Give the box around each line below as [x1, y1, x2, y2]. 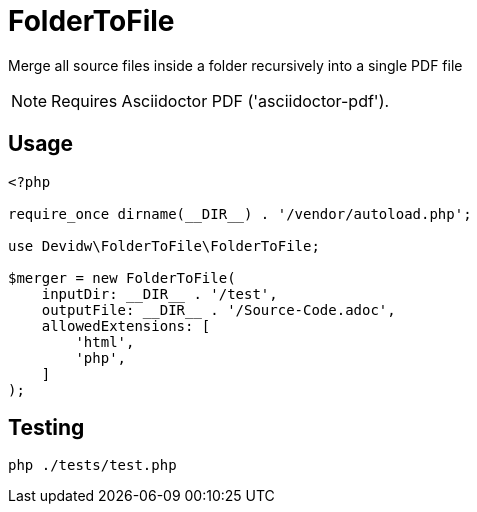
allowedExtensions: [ [41, 317, 211, 334]
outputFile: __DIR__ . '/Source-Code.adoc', [41, 301, 396, 318]
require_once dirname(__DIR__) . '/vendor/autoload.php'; [8, 205, 472, 222]
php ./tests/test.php [8, 457, 177, 474]
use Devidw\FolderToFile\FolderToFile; [8, 237, 320, 254]
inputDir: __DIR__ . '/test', [41, 285, 278, 302]
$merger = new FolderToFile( [8, 269, 236, 286]
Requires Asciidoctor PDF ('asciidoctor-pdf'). [51, 90, 390, 111]
